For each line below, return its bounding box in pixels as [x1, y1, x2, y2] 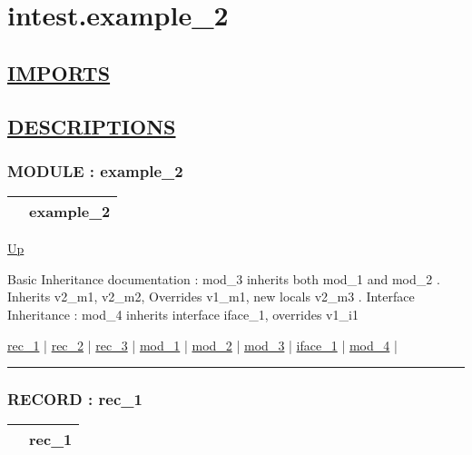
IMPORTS [7, 58, 111, 86]
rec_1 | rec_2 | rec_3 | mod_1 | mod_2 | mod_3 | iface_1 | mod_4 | [7, 335, 398, 354]
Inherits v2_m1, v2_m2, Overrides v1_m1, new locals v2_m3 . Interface [7, 287, 415, 306]
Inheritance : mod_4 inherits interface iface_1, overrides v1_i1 [7, 304, 359, 323]
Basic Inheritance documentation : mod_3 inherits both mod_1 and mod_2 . [7, 269, 440, 288]
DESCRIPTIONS [7, 112, 176, 140]
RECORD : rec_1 [7, 388, 143, 410]
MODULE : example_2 [7, 159, 183, 182]
